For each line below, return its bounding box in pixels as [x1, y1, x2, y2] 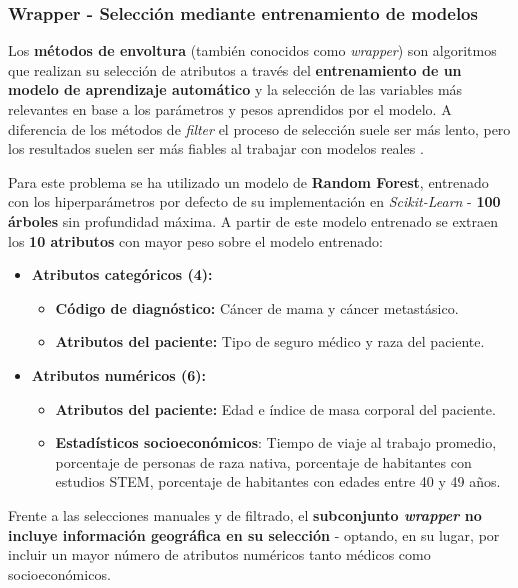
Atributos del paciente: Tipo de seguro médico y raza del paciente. [55, 331, 485, 352]
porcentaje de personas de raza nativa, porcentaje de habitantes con [55, 451, 472, 472]
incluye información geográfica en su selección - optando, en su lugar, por [8, 524, 500, 545]
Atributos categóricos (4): [31, 264, 213, 285]
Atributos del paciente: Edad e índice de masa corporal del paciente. [55, 398, 496, 419]
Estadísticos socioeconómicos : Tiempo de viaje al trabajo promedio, [55, 432, 497, 453]
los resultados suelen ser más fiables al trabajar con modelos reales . [8, 138, 424, 159]
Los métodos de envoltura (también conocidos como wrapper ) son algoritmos [8, 40, 497, 61]
